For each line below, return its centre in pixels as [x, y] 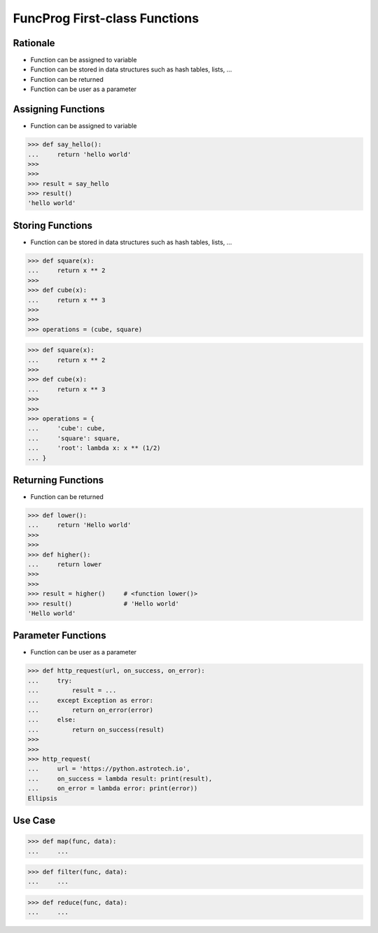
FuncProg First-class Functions [106, 18]
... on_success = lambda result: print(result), [120, 778]
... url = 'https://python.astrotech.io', [109, 769]
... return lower [65, 564]
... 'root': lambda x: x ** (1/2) [94, 448]
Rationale [34, 43]
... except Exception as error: [91, 700]
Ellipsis [43, 798]
